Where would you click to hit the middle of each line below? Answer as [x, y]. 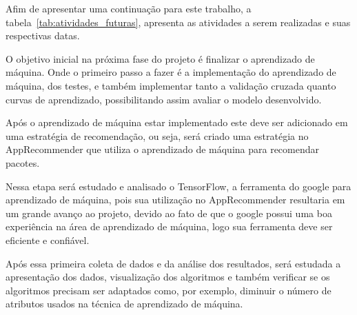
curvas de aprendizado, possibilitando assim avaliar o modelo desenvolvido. [164, 99]
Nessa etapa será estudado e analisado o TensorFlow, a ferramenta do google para [178, 186]
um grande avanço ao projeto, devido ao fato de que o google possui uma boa [169, 213]
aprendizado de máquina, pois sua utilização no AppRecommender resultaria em [175, 200]
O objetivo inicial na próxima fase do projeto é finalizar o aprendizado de [160, 58]
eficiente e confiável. [48, 240]
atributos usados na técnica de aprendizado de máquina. [124, 304]
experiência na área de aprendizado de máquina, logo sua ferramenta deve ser [169, 226]
